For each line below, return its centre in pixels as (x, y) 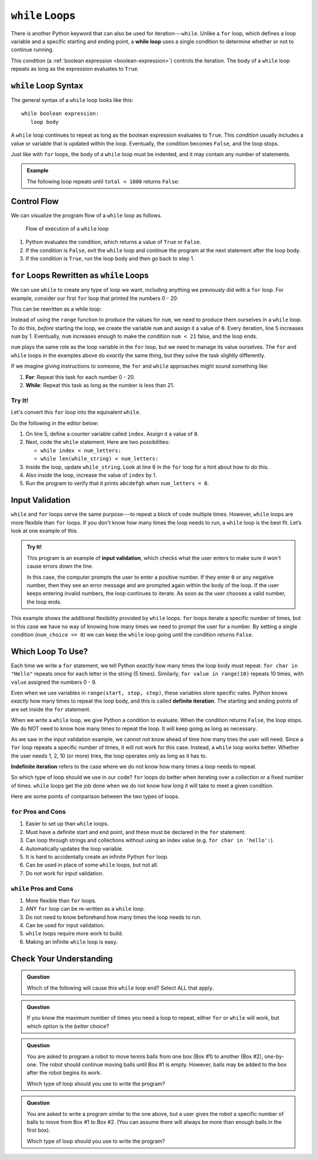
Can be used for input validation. (65, 925)
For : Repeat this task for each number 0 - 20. (80, 377)
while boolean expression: (60, 114)
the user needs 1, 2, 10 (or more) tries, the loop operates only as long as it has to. (109, 756)
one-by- (274, 1056)
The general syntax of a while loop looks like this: (72, 100)
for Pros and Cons (38, 812)
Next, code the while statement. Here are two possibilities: (98, 442)
